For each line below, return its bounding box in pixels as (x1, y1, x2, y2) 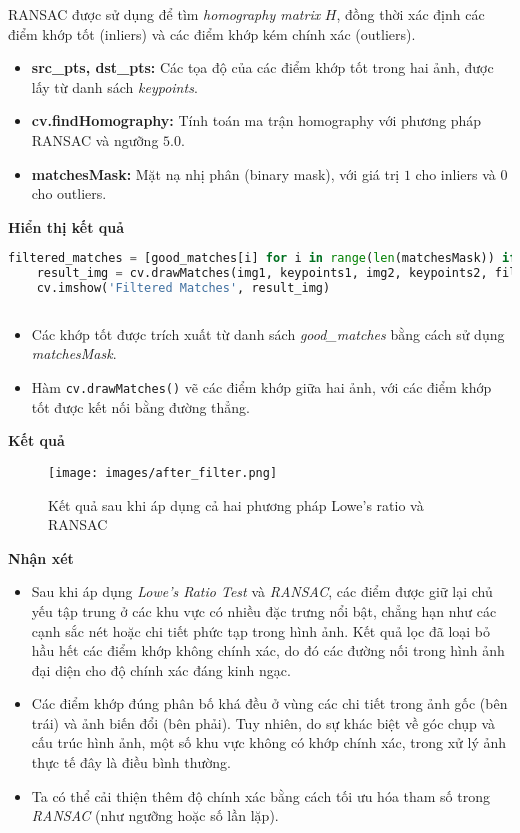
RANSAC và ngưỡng (31, 129, 159, 150)
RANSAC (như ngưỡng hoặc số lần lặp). (31, 805, 279, 826)
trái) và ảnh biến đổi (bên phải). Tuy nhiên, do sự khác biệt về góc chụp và (31, 712, 496, 733)
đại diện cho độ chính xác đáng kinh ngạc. (31, 659, 291, 680)
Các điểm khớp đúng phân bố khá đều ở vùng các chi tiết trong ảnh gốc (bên (31, 693, 508, 714)
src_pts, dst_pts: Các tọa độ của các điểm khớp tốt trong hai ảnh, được (31, 57, 494, 78)
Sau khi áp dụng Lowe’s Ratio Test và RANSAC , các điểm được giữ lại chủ (31, 581, 493, 602)
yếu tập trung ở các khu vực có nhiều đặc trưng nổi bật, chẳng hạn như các (31, 600, 497, 621)
